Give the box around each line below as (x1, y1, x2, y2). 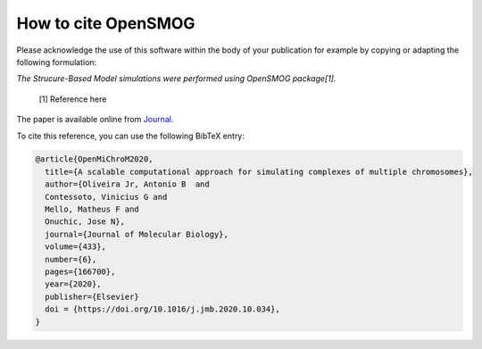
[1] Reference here (38, 94, 107, 104)
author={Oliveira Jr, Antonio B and (45, 179, 210, 189)
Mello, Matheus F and (45, 204, 140, 214)
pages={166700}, (45, 267, 116, 277)
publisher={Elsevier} (45, 291, 140, 302)
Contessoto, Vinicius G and (45, 192, 168, 202)
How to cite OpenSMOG (16, 13, 195, 33)
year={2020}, (45, 279, 102, 289)
